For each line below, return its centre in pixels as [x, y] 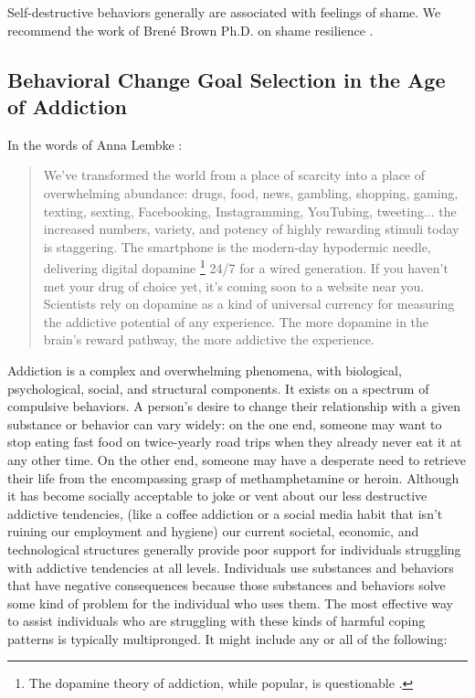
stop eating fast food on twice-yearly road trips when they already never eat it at [235, 442]
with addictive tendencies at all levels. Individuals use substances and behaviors [231, 567]
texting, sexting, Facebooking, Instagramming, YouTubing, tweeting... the [250, 211]
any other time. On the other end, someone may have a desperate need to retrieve [237, 459]
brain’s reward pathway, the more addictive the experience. [209, 339]
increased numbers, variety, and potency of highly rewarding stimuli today [251, 229]
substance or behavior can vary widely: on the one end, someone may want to [225, 423]
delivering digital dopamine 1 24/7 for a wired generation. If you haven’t [246, 266]
